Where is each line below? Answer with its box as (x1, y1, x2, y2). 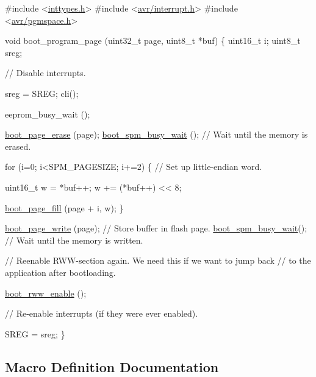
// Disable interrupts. (5, 66, 86, 79)
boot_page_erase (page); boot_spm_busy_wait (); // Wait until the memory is (5, 128, 308, 141)
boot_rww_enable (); (5, 286, 87, 299)
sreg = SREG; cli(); (5, 86, 79, 99)
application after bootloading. (5, 266, 116, 278)
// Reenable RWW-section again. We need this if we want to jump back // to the (5, 254, 311, 267)
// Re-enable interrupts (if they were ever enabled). (5, 307, 198, 320)
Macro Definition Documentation (5, 357, 219, 376)
